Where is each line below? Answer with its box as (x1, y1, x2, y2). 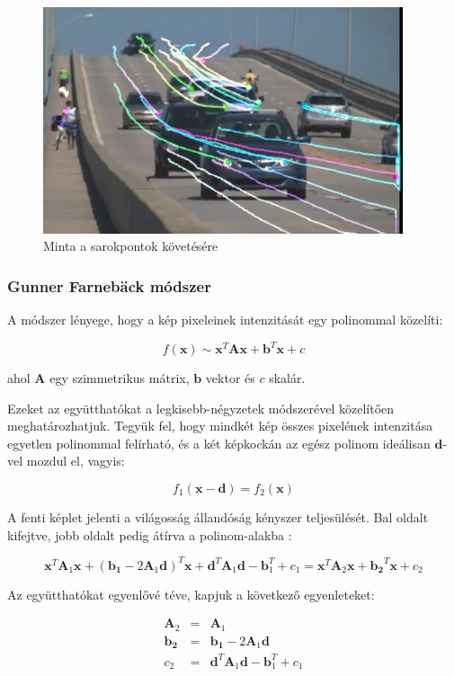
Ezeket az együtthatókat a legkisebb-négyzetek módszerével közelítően (7, 398, 395, 417)
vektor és (205, 369, 255, 387)
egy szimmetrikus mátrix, (49, 369, 190, 387)
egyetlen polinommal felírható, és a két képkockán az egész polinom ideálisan (7, 433, 431, 452)
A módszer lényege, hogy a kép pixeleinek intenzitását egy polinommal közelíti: (7, 309, 443, 328)
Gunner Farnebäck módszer (7, 274, 211, 297)
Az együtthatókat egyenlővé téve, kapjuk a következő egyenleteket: (7, 584, 375, 603)
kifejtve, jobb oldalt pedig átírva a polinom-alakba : (7, 525, 292, 544)
